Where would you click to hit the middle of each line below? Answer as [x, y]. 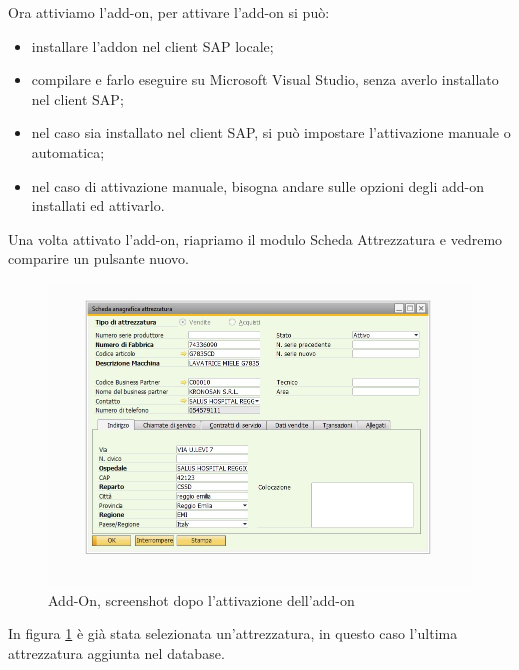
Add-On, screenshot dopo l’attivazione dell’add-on [201, 599]
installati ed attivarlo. [98, 205]
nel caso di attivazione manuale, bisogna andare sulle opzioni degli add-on [257, 185]
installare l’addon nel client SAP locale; [152, 45]
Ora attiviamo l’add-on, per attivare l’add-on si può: [169, 12]
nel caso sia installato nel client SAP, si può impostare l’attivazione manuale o [271, 132]
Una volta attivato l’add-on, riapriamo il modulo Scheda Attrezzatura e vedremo [255, 238]
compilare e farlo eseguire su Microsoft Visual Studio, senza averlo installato [265, 79]
